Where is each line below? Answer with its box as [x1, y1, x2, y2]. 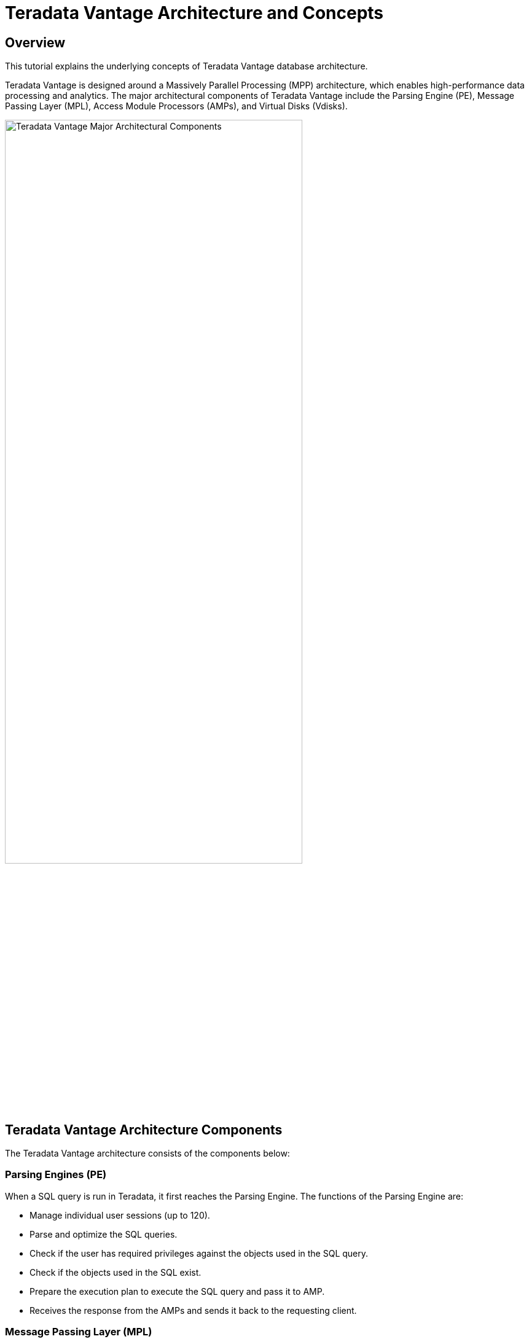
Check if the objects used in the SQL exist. [29, 1267, 202, 1278]
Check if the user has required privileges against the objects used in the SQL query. [29, 1247, 369, 1259]
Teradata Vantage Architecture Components [5, 1122, 283, 1138]
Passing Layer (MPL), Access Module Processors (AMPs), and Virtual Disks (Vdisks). [5, 101, 348, 112]
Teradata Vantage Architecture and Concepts [5, 2, 384, 23]
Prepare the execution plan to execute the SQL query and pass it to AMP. [29, 1286, 325, 1297]
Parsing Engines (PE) [5, 1168, 107, 1181]
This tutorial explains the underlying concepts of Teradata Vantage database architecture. [5, 61, 368, 72]
